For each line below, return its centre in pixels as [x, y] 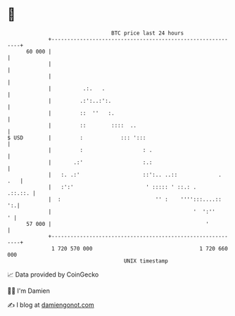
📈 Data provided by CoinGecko [53, 274]
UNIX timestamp [146, 261]
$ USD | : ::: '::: [77, 138]
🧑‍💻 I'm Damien [29, 291]
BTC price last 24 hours [148, 33]
